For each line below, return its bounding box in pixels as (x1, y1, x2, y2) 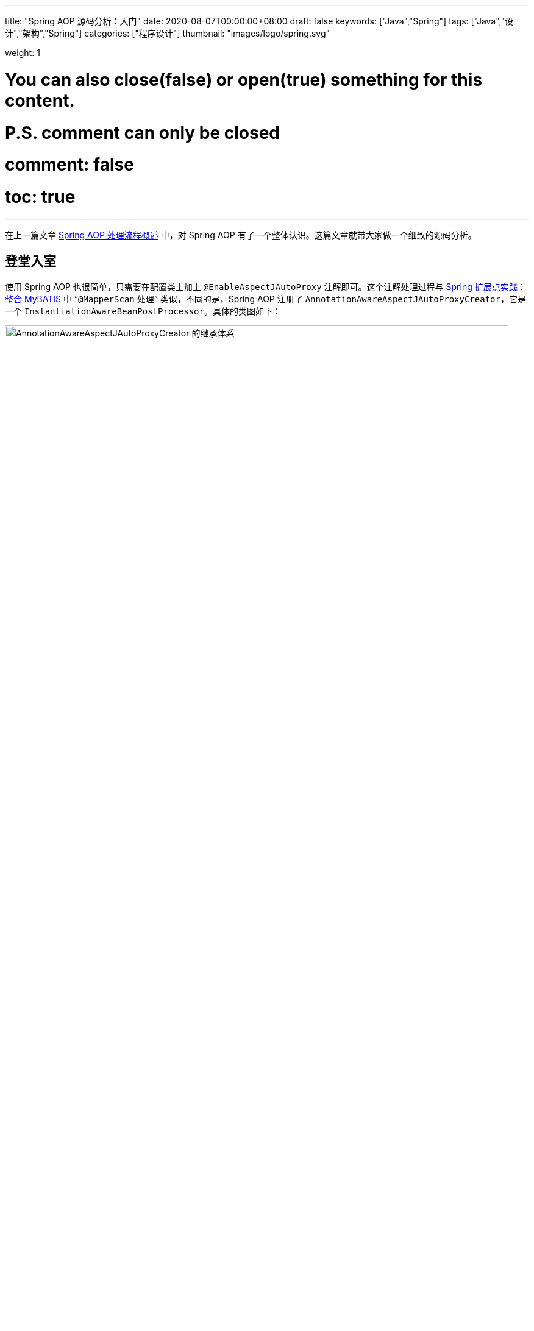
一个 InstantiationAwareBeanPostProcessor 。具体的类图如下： (5, 305, 281, 316)
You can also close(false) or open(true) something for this (5, 69, 483, 90)
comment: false (5, 154, 134, 176)
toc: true (5, 186, 76, 207)
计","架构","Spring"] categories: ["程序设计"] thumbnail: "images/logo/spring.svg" (5, 28, 330, 38)
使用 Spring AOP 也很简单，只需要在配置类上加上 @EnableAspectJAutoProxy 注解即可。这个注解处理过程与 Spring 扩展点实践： (5, 281, 526, 292)
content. (5, 90, 75, 111)
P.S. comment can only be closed (5, 122, 280, 143)
